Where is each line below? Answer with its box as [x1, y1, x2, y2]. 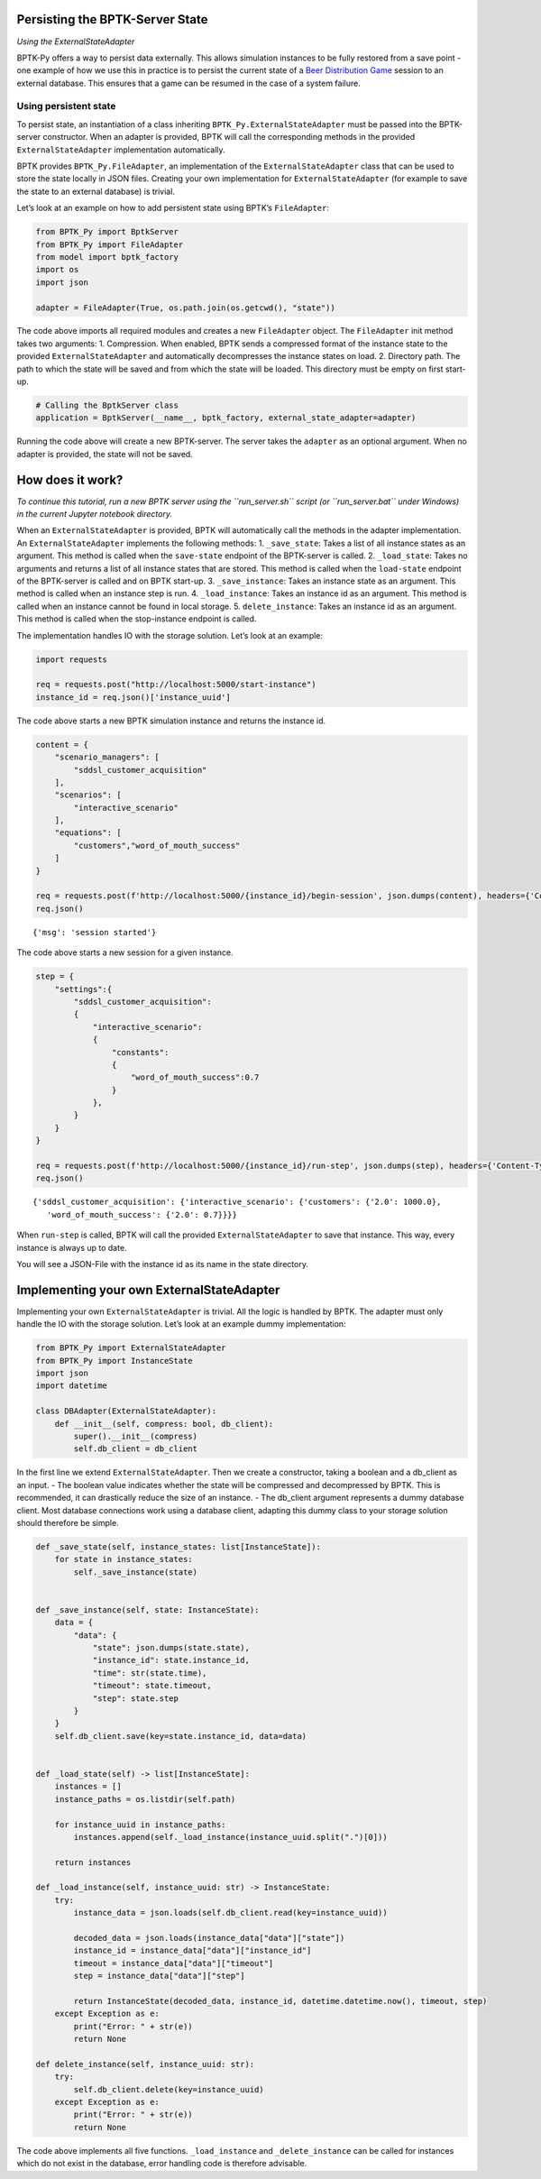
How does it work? [16, 472, 124, 487]
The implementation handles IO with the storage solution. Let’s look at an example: [16, 630, 324, 640]
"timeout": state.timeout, [92, 1680, 212, 1691]
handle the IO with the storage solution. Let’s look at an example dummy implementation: [16, 1319, 346, 1329]
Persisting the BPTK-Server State [16, 12, 208, 27]
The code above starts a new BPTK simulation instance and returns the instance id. [16, 715, 326, 726]
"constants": [111, 1047, 170, 1057]
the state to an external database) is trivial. [16, 186, 176, 197]
